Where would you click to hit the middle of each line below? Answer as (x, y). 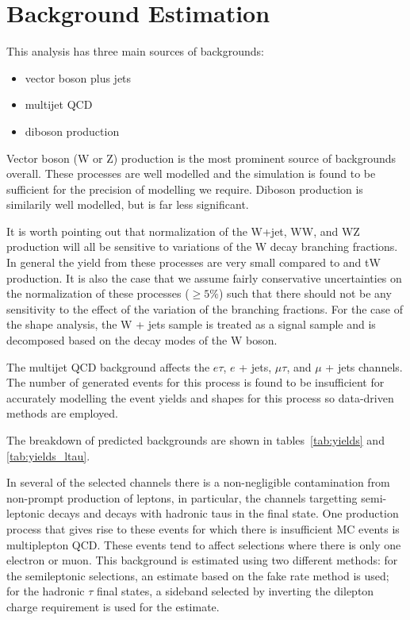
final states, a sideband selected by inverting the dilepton (235, 591)
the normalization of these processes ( (98, 293)
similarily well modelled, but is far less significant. (128, 204)
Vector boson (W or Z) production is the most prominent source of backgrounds (201, 158)
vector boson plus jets (78, 77)
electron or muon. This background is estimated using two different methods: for (202, 560)
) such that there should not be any (305, 293)
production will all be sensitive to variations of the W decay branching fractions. (202, 246)
